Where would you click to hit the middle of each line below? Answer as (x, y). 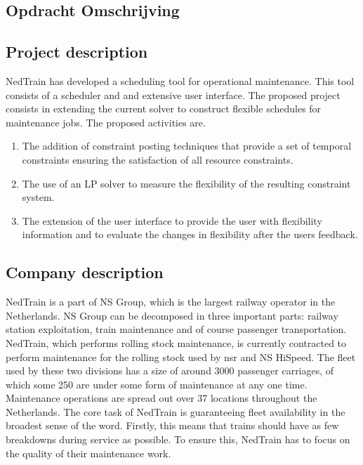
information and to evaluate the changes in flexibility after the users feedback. (190, 234)
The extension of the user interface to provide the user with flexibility (172, 220)
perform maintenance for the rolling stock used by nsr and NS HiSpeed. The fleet (181, 356)
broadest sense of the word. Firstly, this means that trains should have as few (172, 425)
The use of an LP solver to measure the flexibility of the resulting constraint (186, 183)
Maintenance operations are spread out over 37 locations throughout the (161, 398)
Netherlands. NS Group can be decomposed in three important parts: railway (172, 315)
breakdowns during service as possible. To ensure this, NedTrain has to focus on (178, 439)
